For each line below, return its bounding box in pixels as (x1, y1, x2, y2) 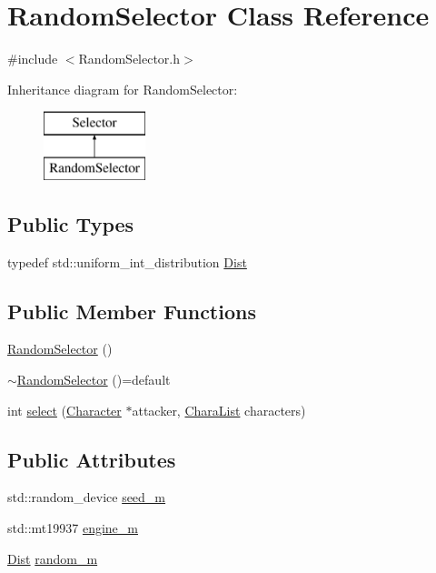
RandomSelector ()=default (16, 370, 171, 389)
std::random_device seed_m (7, 488, 166, 507)
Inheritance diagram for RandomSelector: (7, 79, 238, 98)
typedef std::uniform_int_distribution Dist (7, 252, 247, 271)
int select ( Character (7, 400, 122, 419)
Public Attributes (7, 445, 176, 473)
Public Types (7, 209, 134, 237)
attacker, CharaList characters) (132, 400, 306, 419)
